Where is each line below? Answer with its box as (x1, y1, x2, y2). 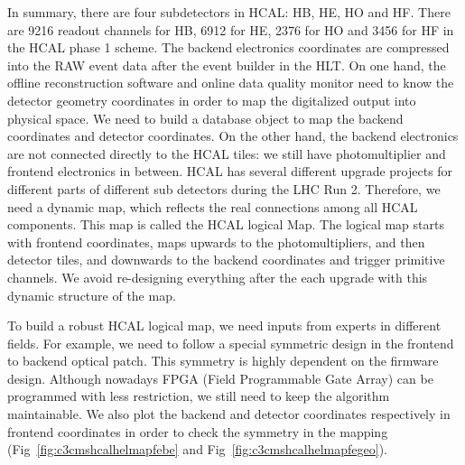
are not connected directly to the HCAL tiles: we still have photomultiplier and (7, 144, 446, 163)
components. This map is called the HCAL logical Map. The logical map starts (7, 215, 444, 234)
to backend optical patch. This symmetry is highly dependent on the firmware (7, 351, 439, 370)
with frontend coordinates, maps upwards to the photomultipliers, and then (7, 232, 425, 251)
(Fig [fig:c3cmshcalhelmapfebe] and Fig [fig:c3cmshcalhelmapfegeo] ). (7, 440, 387, 459)
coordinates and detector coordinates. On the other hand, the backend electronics (7, 126, 459, 145)
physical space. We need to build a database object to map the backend (7, 108, 404, 127)
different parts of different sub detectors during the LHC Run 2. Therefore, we (7, 179, 441, 198)
